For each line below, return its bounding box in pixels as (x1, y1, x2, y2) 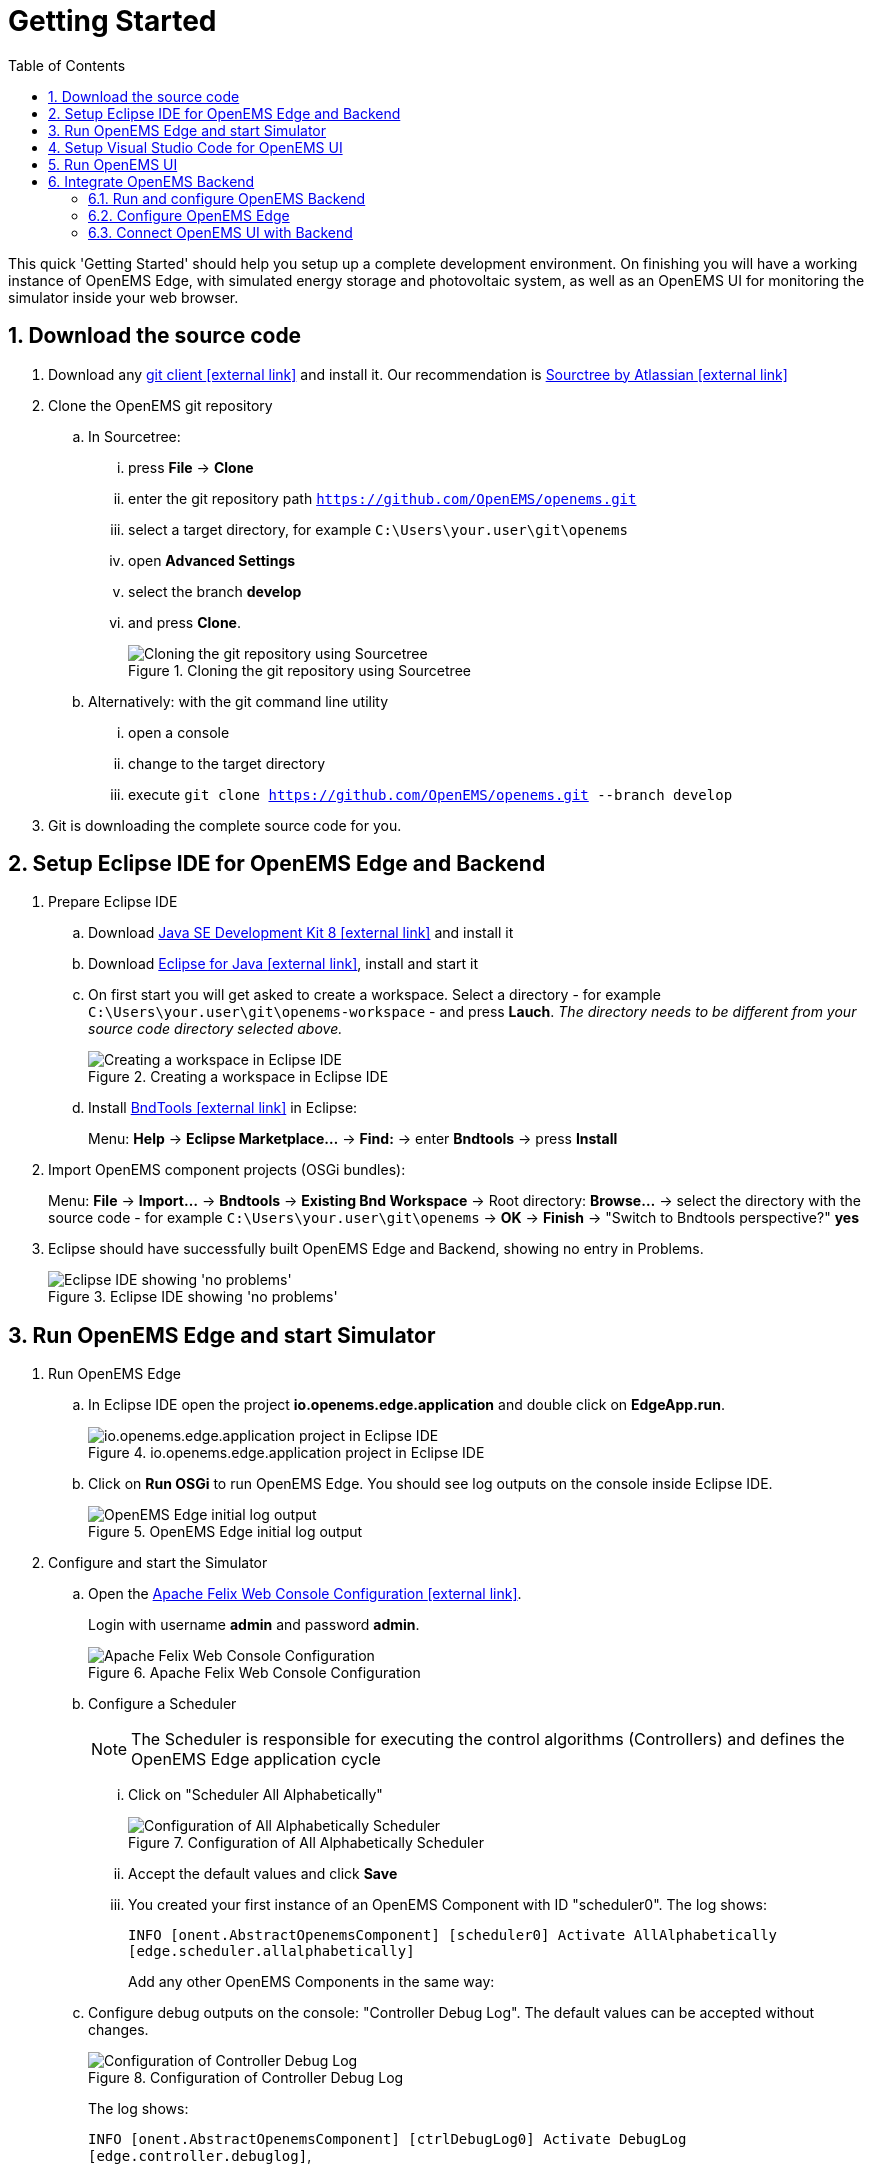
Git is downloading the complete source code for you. (48, 816, 402, 834)
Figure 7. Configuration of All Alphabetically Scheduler (128, 1834, 484, 1852)
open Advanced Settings (128, 551, 296, 569)
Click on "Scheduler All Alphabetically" (128, 1786, 383, 1804)
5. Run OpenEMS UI (48, 155, 178, 173)
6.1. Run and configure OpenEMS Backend (88, 189, 366, 207)
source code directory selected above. (88, 1020, 343, 1038)
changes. (88, 2021, 149, 2039)
